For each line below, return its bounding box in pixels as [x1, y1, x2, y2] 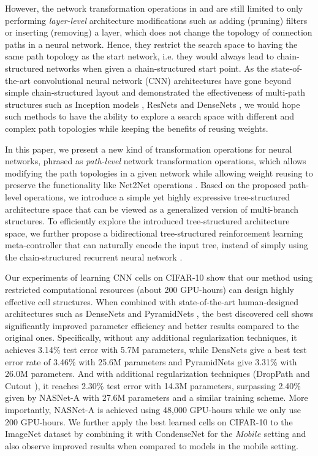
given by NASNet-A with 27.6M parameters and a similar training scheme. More [5, 391, 308, 404]
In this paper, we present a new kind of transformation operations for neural [5, 142, 292, 155]
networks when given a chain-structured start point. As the [46, 61, 269, 74]
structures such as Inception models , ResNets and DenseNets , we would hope [5, 97, 300, 110]
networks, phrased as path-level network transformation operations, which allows [5, 154, 306, 167]
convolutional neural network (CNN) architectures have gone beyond [33, 74, 292, 86]
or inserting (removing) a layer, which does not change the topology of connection [5, 26, 312, 39]
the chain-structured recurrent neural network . [5, 250, 183, 263]
